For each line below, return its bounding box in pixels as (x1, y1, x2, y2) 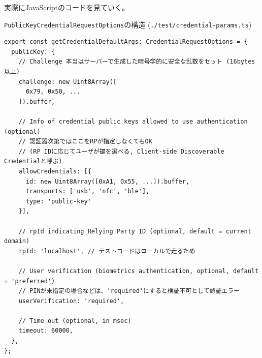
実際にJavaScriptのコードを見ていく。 (4, 2, 129, 12)
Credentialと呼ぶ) (4, 158, 62, 165)
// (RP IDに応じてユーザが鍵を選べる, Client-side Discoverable (18, 147, 224, 155)
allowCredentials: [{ (18, 167, 91, 175)
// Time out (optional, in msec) (18, 317, 132, 324)
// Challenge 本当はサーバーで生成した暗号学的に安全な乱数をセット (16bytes (18, 58, 255, 66)
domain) (4, 237, 30, 245)
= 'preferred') (4, 277, 55, 285)
